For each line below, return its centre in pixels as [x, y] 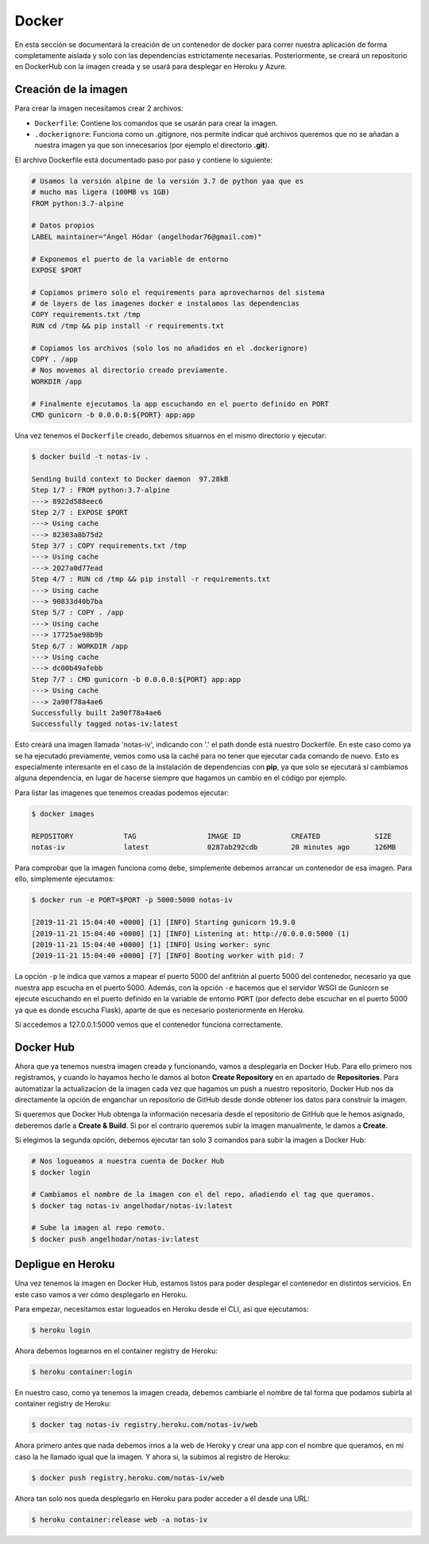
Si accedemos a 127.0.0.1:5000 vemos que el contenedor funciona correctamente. [149, 1024]
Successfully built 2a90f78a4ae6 [97, 713]
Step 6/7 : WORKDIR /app [80, 646]
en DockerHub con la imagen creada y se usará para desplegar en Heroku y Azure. [151, 67]
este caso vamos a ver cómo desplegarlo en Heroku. [101, 1294]
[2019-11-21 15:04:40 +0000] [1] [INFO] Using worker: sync [151, 944]
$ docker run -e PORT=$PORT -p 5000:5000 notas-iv [132, 900]
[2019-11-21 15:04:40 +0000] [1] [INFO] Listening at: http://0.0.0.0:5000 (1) [191, 934]
